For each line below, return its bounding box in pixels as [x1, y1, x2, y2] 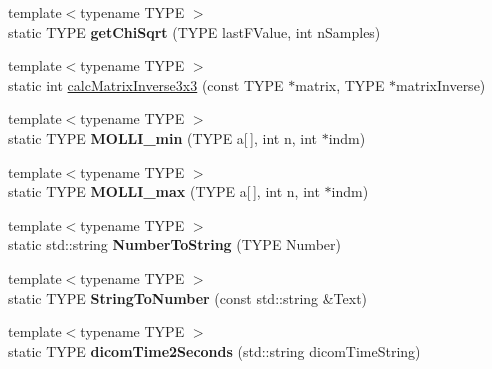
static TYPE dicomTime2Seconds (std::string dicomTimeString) [8, 340, 421, 361]
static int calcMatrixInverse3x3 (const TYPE [8, 74, 284, 95]
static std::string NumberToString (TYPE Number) [8, 234, 341, 255]
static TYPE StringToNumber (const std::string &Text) [8, 287, 368, 308]
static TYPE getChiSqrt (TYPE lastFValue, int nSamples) [8, 21, 381, 42]
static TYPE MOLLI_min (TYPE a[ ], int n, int [8, 127, 317, 148]
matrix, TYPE [295, 74, 385, 95]
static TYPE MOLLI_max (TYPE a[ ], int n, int [8, 181, 320, 202]
